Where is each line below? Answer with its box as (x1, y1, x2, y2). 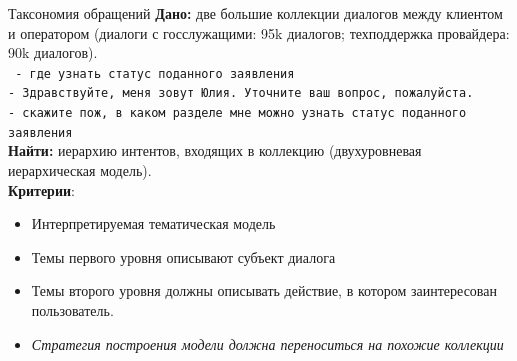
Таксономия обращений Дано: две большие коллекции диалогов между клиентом (8, 3, 503, 23)
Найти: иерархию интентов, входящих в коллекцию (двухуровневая (8, 140, 422, 161)
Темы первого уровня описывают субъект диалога (31, 246, 336, 267)
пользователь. (31, 299, 114, 320)
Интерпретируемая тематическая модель (31, 213, 276, 234)
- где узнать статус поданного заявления (15, 66, 295, 81)
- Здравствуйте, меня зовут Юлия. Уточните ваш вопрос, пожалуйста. (8, 86, 474, 101)
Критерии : (8, 179, 75, 200)
